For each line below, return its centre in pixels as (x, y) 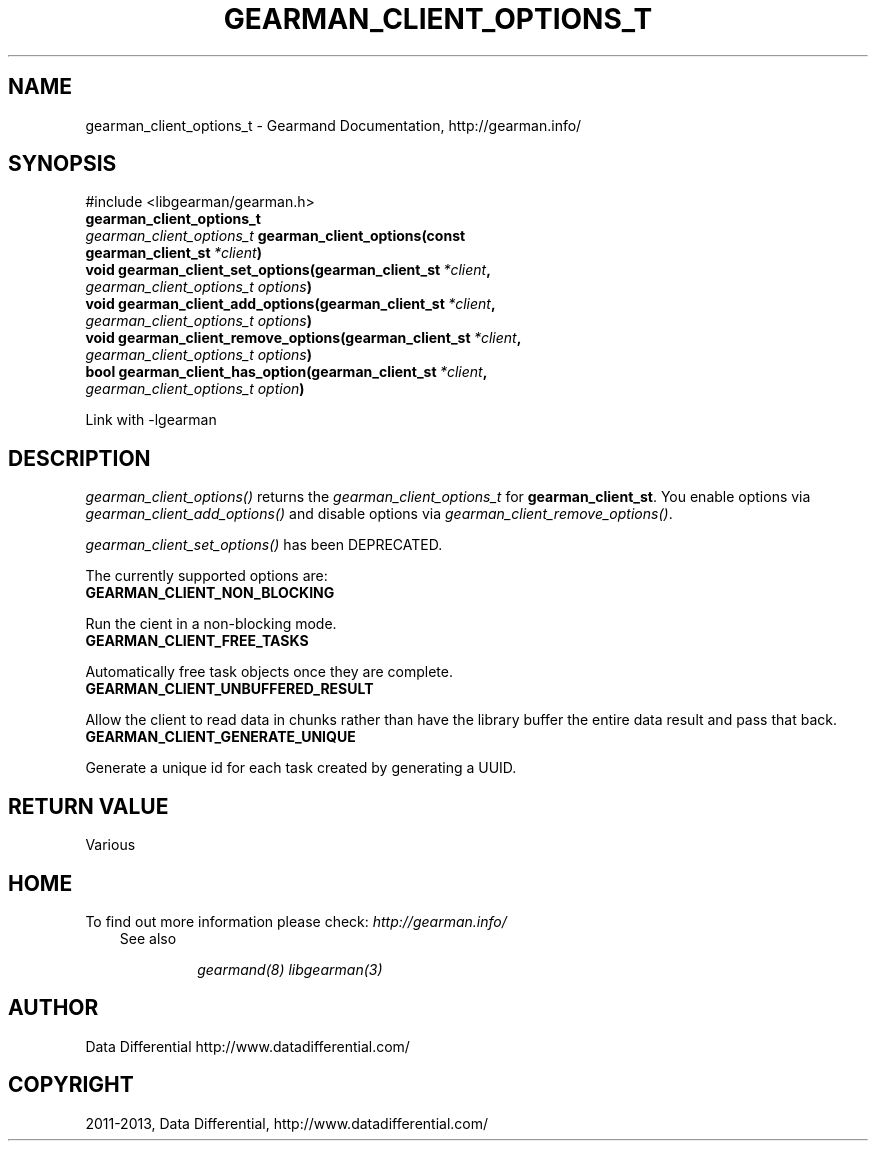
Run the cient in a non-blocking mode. (211, 624)
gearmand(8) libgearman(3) (290, 969)
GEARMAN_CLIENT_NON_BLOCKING (210, 593)
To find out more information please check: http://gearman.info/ (296, 921)
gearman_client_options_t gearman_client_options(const (275, 236)
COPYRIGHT (71, 1085)
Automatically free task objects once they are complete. (269, 672)
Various (110, 845)
